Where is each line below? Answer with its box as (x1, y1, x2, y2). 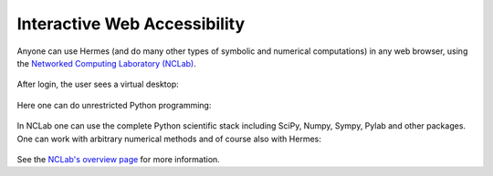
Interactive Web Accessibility (16, 14, 246, 34)
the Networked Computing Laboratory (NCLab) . (16, 57, 196, 68)
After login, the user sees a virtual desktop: (16, 78, 180, 90)
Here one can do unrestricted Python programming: (16, 99, 212, 110)
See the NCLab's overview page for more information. (16, 153, 221, 164)
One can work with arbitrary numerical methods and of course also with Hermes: (16, 133, 321, 144)
